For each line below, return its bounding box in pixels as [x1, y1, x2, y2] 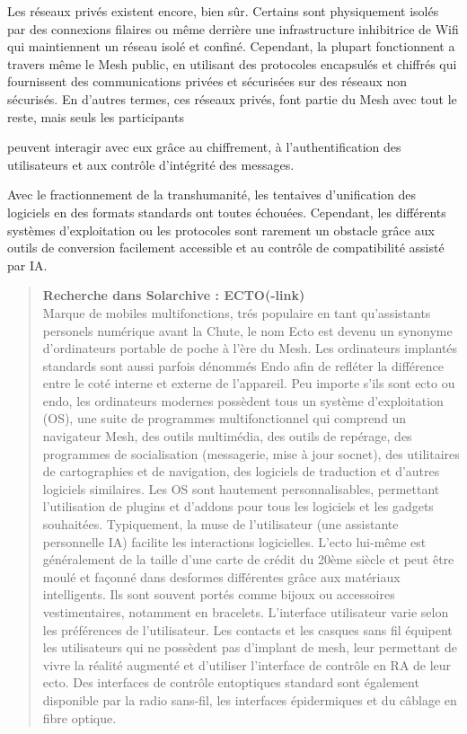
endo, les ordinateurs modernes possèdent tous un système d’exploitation [42, 391, 444, 410]
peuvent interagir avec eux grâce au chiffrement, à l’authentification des [7, 137, 401, 156]
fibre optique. [42, 708, 117, 727]
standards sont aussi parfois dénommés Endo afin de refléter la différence [42, 356, 444, 375]
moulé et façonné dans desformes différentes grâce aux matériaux [42, 567, 401, 586]
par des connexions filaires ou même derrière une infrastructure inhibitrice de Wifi [7, 19, 459, 38]
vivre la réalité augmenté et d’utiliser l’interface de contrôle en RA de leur [42, 655, 452, 674]
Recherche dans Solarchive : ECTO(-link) [42, 286, 305, 305]
